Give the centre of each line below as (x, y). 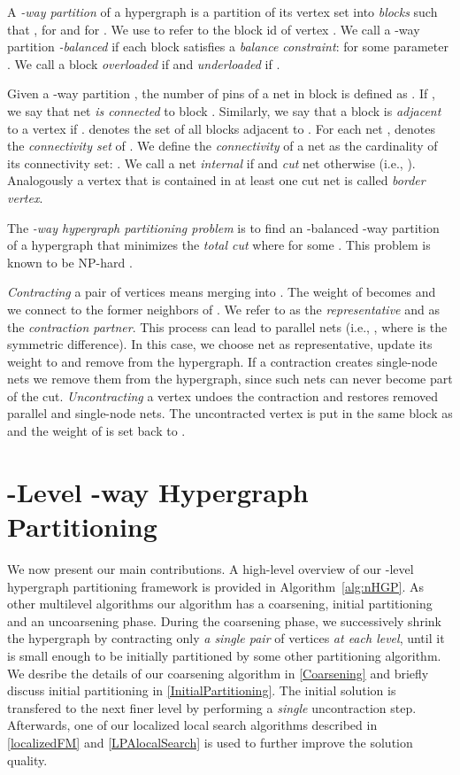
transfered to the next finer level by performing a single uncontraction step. (212, 707)
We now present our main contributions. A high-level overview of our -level (211, 568)
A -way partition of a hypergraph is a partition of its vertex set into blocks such (222, 12)
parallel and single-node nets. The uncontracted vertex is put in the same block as (230, 413)
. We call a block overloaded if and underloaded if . (144, 63)
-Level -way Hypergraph (158, 491)
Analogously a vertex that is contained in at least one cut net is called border (216, 180)
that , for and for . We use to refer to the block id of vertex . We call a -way (214, 29)
